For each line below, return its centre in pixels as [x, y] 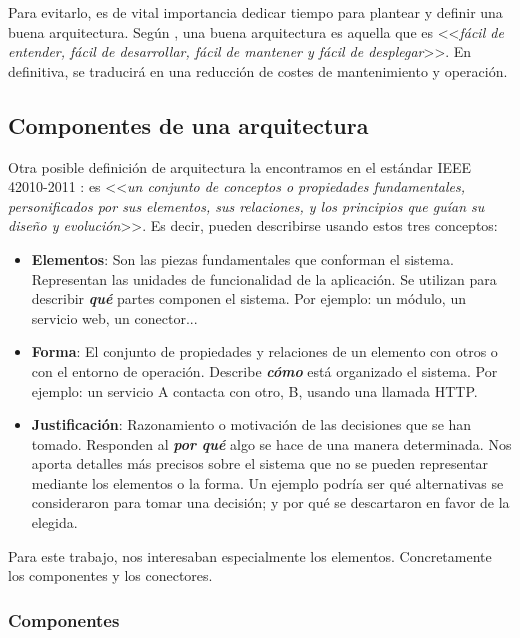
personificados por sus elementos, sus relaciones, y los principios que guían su [246, 205]
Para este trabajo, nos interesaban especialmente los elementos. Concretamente [250, 555]
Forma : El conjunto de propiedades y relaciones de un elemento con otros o [264, 351]
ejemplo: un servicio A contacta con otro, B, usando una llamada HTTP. [254, 390]
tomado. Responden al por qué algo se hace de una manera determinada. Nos [271, 443]
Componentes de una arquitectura [188, 124]
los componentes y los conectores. [110, 575]
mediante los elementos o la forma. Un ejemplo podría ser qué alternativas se [267, 482]
